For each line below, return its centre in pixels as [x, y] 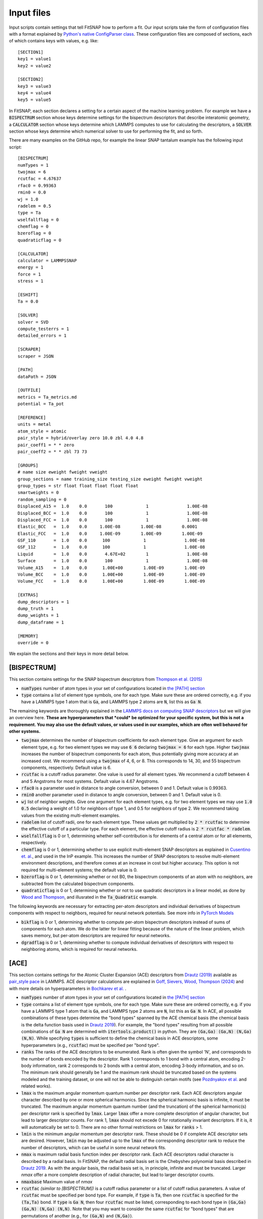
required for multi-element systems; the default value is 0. [79, 870]
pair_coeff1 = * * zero [46, 445]
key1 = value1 [34, 59]
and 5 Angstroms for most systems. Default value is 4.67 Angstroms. [90, 781]
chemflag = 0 [33, 226]
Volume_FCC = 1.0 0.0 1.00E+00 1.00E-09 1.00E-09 [112, 581]
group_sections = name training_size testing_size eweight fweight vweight [110, 479]
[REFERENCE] [32, 418]
